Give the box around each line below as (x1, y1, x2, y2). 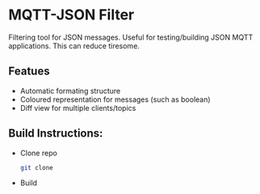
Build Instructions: (8, 127, 103, 141)
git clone (19, 163, 54, 171)
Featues (8, 65, 50, 78)
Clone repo (19, 148, 58, 158)
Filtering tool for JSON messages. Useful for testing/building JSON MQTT (8, 32, 254, 42)
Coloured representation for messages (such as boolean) (19, 95, 212, 104)
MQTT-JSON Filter (8, 6, 135, 24)
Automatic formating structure (19, 86, 121, 95)
